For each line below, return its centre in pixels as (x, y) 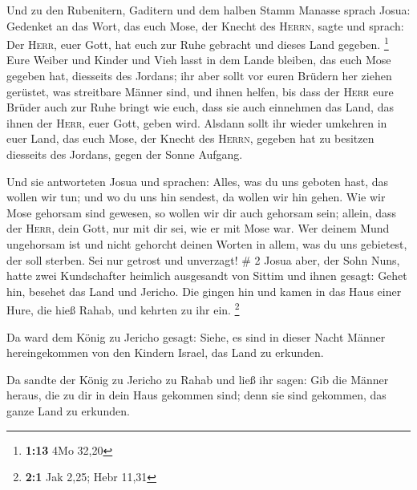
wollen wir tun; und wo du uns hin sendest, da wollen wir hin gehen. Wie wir (196, 197)
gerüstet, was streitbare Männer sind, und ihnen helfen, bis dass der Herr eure (200, 91)
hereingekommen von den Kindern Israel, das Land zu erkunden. (165, 352)
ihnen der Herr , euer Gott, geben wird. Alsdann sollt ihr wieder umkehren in (197, 122)
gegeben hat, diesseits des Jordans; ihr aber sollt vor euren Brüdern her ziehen (199, 76)
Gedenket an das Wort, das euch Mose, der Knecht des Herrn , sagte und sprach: (205, 25)
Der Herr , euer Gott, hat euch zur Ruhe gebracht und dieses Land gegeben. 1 (198, 43)
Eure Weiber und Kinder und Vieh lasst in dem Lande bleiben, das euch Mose (199, 60)
